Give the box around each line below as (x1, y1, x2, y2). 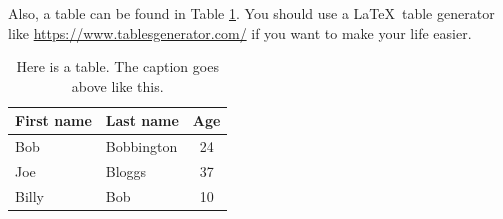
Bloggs (105, 161, 147, 182)
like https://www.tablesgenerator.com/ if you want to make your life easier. (8, 22, 472, 43)
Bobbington (105, 136, 178, 157)
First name (15, 110, 92, 131)
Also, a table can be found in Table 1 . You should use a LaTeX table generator (8, 3, 495, 23)
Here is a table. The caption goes (16, 56, 219, 77)
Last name (105, 110, 179, 131)
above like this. (71, 75, 164, 96)
